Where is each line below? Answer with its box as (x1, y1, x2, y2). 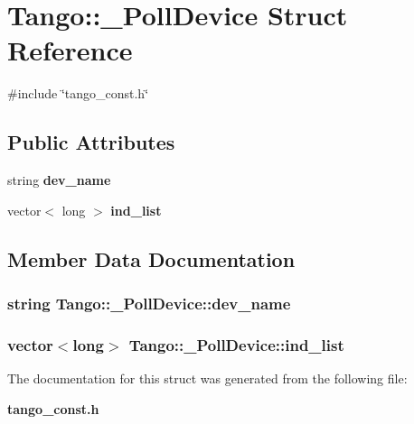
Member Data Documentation (7, 244, 296, 272)
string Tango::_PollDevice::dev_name (7, 292, 291, 314)
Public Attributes (7, 128, 175, 156)
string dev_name (7, 171, 111, 189)
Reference (7, 32, 133, 69)
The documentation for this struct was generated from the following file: (7, 369, 408, 388)
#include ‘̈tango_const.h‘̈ (7, 84, 149, 103)
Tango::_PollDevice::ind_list (128, 333, 344, 355)
